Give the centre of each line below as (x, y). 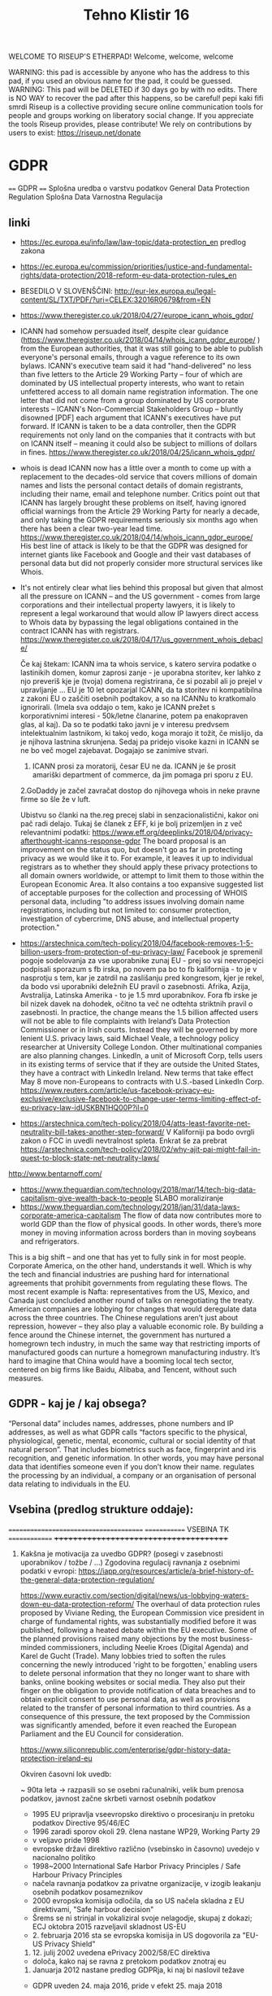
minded (33, 1647)
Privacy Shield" (70, 1944)
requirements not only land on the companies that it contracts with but (138, 435)
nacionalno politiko (64, 1857)
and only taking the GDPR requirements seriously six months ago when (139, 519)
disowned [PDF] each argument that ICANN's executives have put (130, 418)
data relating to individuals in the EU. (70, 1484)
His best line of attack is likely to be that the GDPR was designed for (134, 545)
